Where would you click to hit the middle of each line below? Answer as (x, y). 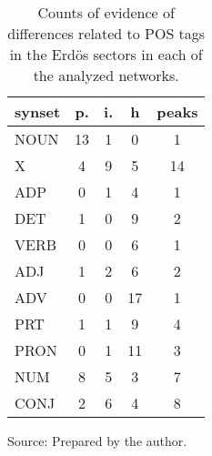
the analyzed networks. (106, 75)
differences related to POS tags (106, 33)
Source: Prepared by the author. (97, 441)
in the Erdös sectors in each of (106, 54)
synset (38, 111)
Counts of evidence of (106, 12)
